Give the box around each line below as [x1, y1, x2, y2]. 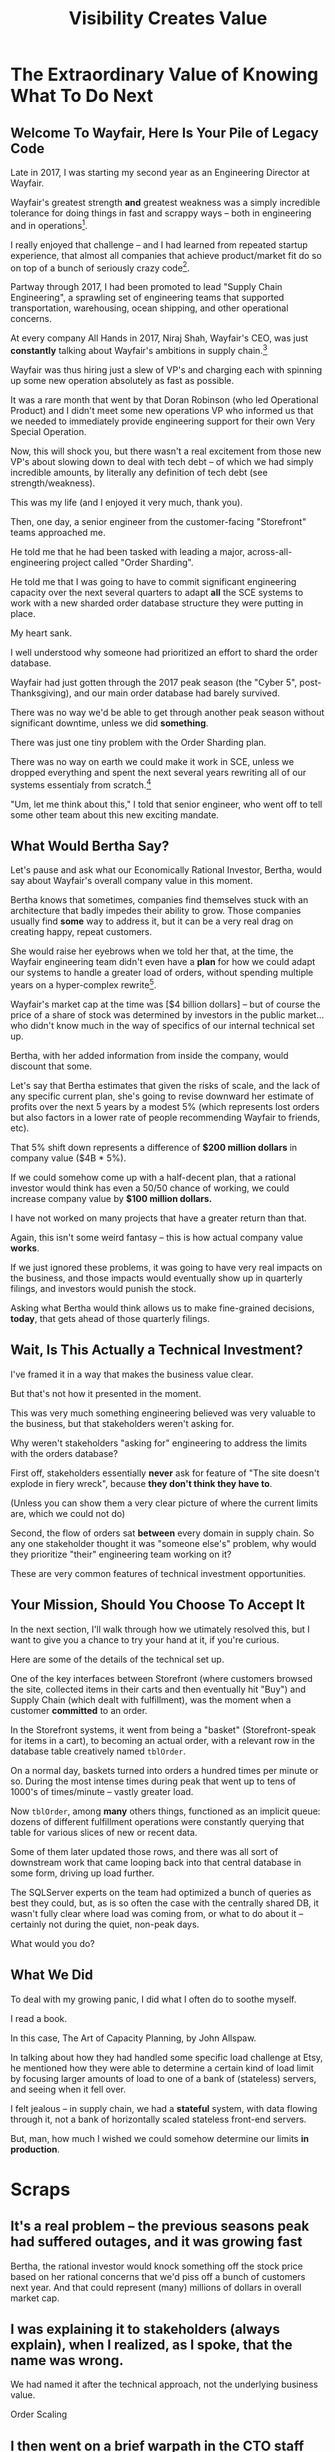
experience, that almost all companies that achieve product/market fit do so [10, 249, 322, 261]
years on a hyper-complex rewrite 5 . [10, 977, 157, 991]
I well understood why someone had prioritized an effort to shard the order [10, 646, 318, 658]
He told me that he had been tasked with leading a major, [10, 545, 246, 557]
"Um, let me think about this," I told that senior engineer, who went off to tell [10, 798, 323, 810]
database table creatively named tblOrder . [10, 1745, 187, 1757]
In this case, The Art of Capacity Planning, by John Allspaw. [10, 2032, 257, 2044]
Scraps [10, 2178, 71, 2201]
